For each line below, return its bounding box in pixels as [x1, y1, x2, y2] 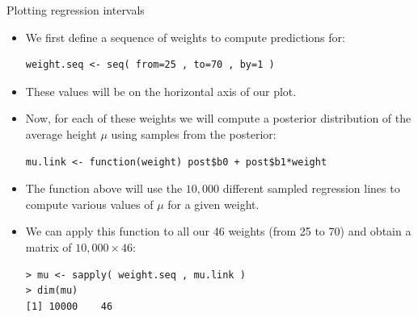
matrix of [25, 238, 72, 255]
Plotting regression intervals [6, 2, 145, 18]
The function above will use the [25, 180, 183, 197]
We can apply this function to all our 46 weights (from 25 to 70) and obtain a [25, 223, 412, 240]
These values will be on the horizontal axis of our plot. [25, 82, 297, 99]
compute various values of [25, 195, 154, 212]
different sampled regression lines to [222, 180, 400, 197]
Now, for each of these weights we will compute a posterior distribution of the [25, 110, 412, 127]
